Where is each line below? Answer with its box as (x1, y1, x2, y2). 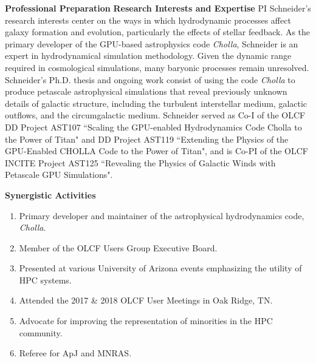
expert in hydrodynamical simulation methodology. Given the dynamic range (5, 49, 292, 62)
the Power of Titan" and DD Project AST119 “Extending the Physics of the (5, 132, 289, 145)
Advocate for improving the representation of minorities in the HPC (19, 314, 273, 327)
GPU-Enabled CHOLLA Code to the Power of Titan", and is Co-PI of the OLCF (5, 144, 308, 157)
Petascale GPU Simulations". (5, 168, 113, 181)
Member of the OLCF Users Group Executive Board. (19, 241, 218, 254)
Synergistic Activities (5, 188, 96, 201)
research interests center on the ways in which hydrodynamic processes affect (5, 13, 291, 26)
